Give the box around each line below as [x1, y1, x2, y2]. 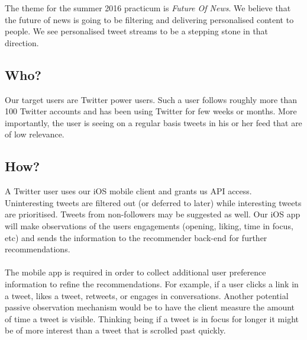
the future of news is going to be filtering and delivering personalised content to [5, 13, 294, 25]
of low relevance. [5, 128, 64, 140]
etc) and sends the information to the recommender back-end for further [5, 231, 267, 243]
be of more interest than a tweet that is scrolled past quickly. [5, 324, 226, 336]
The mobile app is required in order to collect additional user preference [5, 266, 266, 278]
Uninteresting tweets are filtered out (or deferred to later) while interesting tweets [5, 196, 302, 209]
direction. [5, 36, 39, 49]
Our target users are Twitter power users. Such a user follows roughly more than [5, 93, 297, 105]
